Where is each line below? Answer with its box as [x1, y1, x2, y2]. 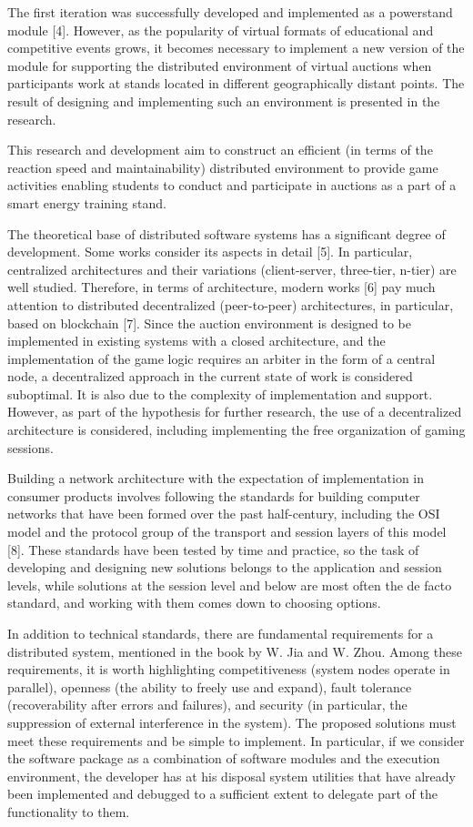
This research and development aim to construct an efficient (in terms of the [7, 140, 433, 159]
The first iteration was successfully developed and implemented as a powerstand [7, 3, 453, 21]
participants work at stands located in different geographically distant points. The [7, 74, 465, 93]
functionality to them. [7, 802, 130, 821]
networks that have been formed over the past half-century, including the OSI [7, 504, 440, 523]
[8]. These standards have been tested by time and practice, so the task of [7, 540, 419, 559]
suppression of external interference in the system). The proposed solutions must [7, 712, 457, 731]
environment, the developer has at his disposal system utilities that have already [7, 766, 456, 785]
